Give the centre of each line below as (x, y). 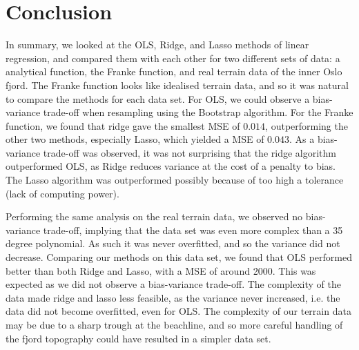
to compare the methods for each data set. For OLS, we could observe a (158, 98)
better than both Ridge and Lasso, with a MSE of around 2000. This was (161, 270)
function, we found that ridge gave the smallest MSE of (123, 125)
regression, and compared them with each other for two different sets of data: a (173, 58)
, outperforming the (307, 125)
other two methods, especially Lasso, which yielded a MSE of (135, 139)
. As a (302, 139)
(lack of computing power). (62, 193)
